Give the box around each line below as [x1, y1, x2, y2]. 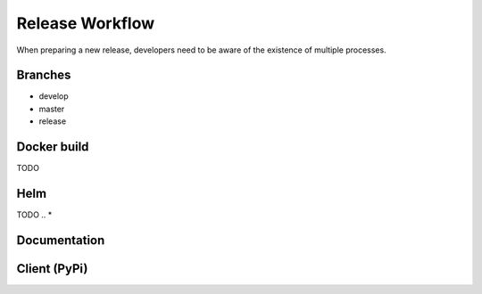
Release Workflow [16, 13, 155, 33]
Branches [16, 68, 71, 83]
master [38, 103, 65, 114]
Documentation [16, 233, 105, 248]
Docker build [16, 139, 89, 155]
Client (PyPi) [16, 261, 88, 276]
